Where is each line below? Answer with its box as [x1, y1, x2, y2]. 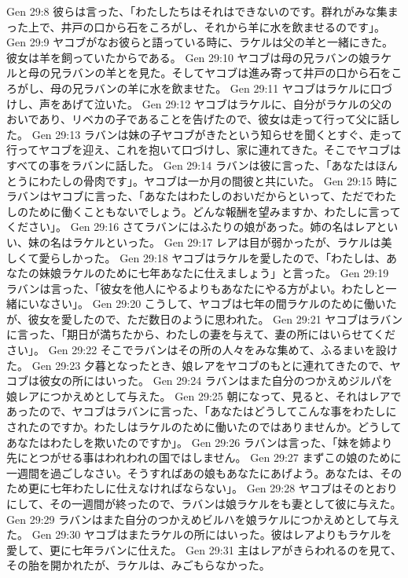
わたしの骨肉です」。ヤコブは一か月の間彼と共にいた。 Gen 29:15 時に [39, 172, 398, 188]
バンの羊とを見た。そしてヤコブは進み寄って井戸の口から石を [72, 64, 391, 81]
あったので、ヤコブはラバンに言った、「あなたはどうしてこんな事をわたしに [6, 403, 397, 419]
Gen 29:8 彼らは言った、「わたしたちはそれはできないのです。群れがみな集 [6, 3, 388, 19]
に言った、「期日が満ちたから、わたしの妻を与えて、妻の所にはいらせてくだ [6, 326, 395, 342]
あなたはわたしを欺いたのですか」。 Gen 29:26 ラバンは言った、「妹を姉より [6, 433, 393, 450]
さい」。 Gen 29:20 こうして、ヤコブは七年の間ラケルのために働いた [50, 295, 397, 312]
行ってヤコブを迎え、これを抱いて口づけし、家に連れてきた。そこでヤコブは [6, 141, 402, 158]
